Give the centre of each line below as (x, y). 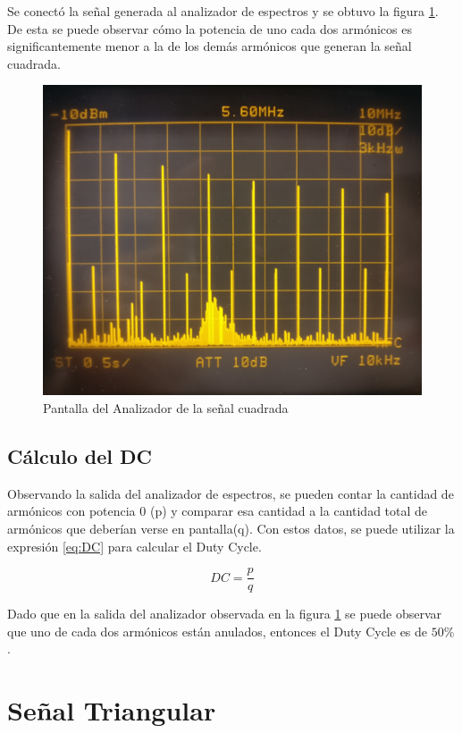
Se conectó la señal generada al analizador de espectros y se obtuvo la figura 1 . (223, 11)
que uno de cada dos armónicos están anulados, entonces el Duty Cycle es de (218, 631)
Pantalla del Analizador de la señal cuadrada (166, 407)
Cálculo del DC (80, 455)
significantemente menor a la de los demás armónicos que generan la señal (210, 46)
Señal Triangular (112, 710)
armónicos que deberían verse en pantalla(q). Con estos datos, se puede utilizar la (231, 528)
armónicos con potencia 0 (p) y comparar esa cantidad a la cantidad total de (218, 511)
